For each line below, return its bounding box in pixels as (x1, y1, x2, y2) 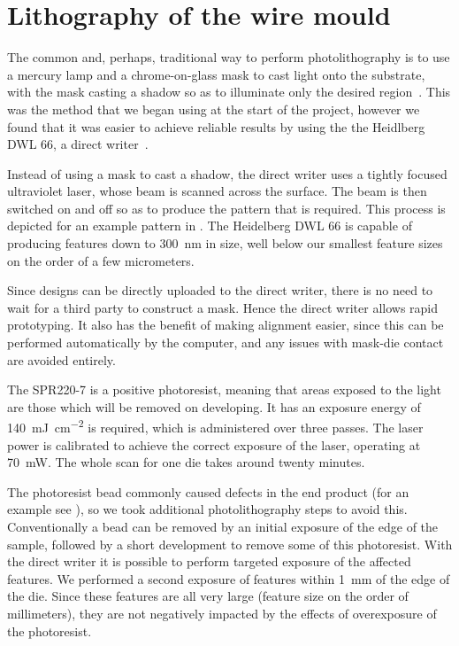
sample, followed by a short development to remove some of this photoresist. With (7, 534, 453, 553)
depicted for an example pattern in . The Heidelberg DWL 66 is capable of (7, 216, 412, 235)
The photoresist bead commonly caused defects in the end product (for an (7, 482, 409, 501)
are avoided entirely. (7, 350, 116, 369)
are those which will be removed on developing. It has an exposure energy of (7, 397, 421, 416)
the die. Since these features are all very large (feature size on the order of (7, 587, 409, 605)
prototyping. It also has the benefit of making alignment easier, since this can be (7, 315, 444, 334)
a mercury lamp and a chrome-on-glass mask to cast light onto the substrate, (7, 65, 425, 83)
